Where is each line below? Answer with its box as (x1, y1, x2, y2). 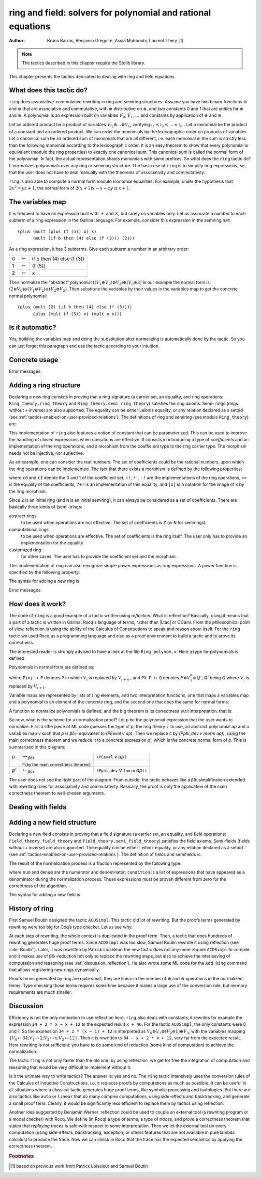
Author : (9, 38, 25, 44)
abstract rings (9, 513, 37, 519)
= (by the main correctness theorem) (22, 760, 91, 768)
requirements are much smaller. (9, 989, 72, 995)
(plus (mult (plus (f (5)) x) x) (17, 228, 97, 234)
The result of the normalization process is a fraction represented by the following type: (9, 860, 182, 866)
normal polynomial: (9, 293, 47, 299)
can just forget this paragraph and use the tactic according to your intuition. (9, 343, 159, 349)
